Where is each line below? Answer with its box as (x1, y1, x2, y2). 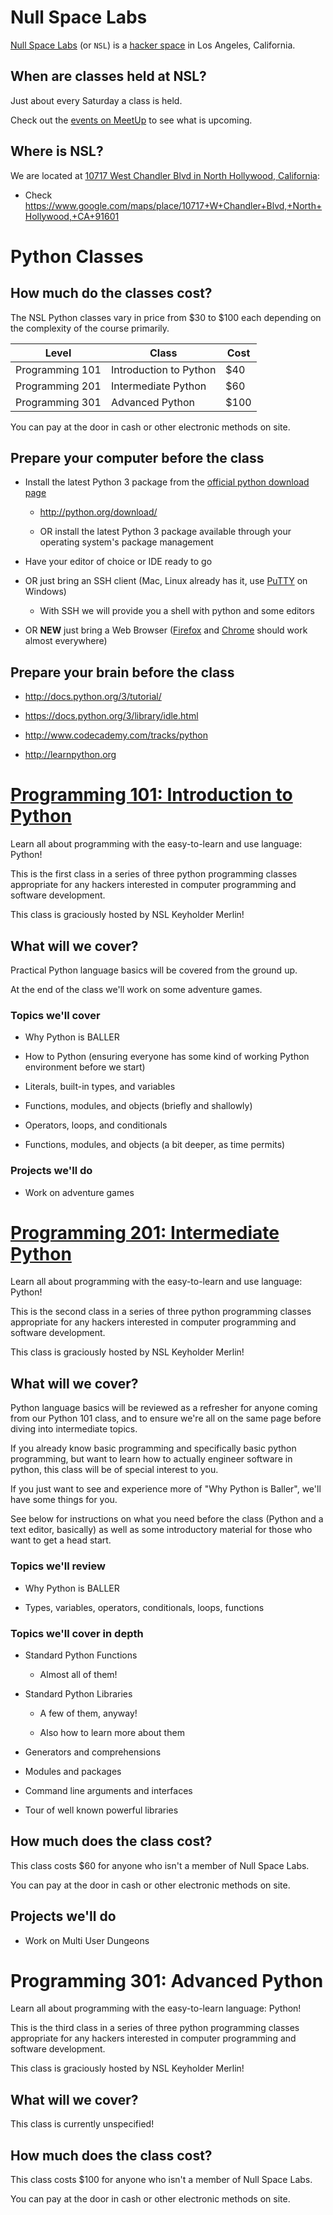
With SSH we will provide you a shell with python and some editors (39, 605, 315, 617)
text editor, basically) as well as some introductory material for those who (10, 1524, 313, 1536)
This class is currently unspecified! (10, 2118, 155, 2130)
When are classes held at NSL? (10, 68, 207, 85)
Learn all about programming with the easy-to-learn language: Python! (10, 2002, 302, 2015)
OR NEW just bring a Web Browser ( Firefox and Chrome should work (24, 624, 308, 636)
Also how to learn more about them (39, 1726, 185, 1738)
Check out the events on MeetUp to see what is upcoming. (10, 114, 253, 126)
